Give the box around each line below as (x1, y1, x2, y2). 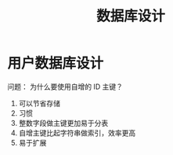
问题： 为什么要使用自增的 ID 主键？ (7, 82, 123, 91)
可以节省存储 (18, 98, 60, 108)
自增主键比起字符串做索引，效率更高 (18, 127, 136, 138)
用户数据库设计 (7, 54, 104, 72)
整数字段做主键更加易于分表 (18, 118, 109, 127)
